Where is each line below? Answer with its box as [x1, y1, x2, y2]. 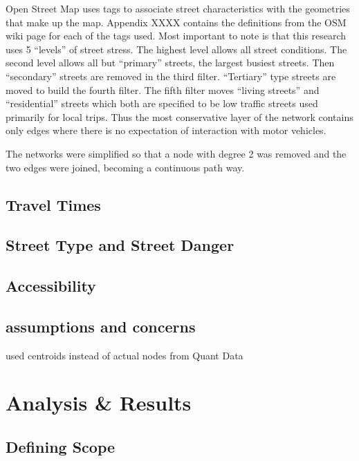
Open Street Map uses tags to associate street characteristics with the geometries [6, 1, 350, 15]
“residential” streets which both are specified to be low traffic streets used [6, 96, 318, 111]
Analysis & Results [6, 388, 192, 417]
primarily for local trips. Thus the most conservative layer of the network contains [6, 109, 353, 124]
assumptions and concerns [6, 315, 196, 337]
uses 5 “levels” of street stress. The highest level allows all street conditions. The [6, 41, 347, 56]
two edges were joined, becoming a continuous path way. [6, 160, 245, 174]
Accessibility [6, 275, 96, 297]
